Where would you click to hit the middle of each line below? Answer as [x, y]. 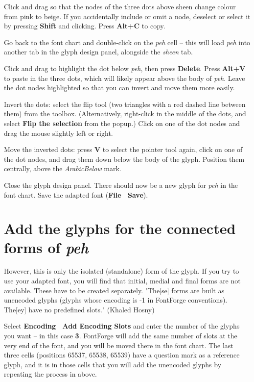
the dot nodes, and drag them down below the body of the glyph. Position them [124, 159]
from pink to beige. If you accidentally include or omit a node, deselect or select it [127, 16]
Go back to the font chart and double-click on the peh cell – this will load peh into [127, 42]
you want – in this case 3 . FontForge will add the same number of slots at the [121, 335]
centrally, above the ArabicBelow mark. [63, 168]
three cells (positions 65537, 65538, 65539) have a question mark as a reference [122, 355]
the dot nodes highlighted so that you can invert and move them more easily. [119, 88]
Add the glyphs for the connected [120, 228]
